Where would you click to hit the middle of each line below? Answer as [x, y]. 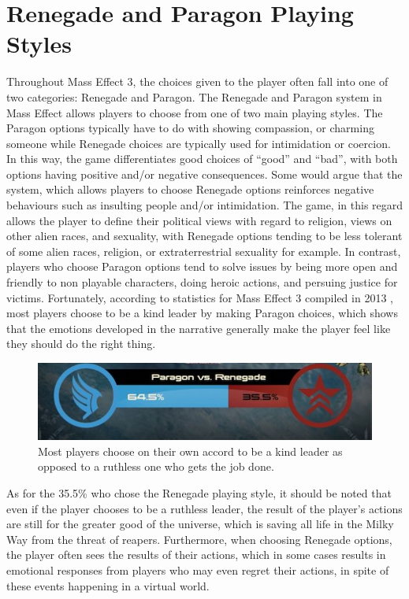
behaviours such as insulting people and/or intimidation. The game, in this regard [205, 205]
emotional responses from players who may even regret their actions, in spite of [198, 569]
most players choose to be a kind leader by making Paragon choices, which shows [202, 313]
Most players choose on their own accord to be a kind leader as [190, 451]
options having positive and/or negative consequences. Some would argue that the [204, 174]
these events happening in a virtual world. [108, 585]
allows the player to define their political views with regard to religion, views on [199, 220]
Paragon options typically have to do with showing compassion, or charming [190, 128]
